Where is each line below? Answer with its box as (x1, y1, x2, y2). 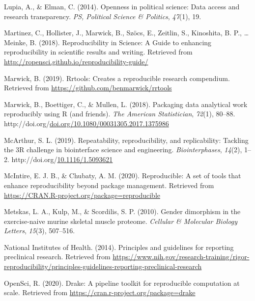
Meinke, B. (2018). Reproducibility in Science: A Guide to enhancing (4, 37, 212, 47)
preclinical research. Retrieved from (4, 251, 111, 262)
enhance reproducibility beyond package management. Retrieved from (4, 180, 214, 190)
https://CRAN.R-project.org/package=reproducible (4, 190, 160, 200)
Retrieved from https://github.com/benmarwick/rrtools (4, 82, 172, 93)
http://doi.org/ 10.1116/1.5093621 (11, 154, 113, 164)
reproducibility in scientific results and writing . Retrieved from (4, 47, 193, 57)
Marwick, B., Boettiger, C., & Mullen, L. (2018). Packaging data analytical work (4, 99, 248, 109)
